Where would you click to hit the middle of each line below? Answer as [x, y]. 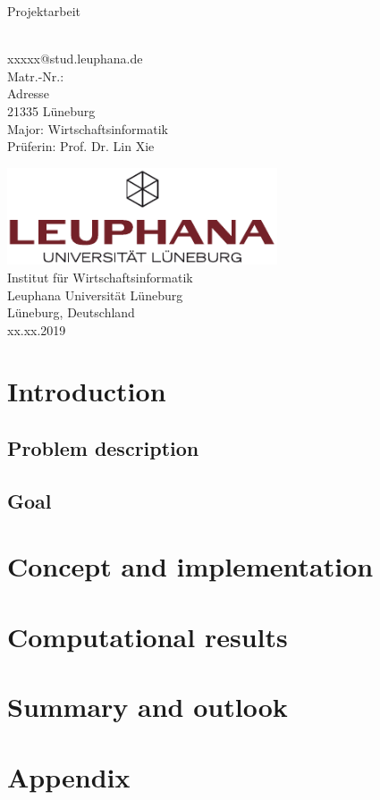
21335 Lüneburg [51, 110]
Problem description [103, 448]
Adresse [28, 93]
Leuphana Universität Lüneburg [95, 295]
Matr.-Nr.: [36, 76]
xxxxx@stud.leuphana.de [75, 59]
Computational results [148, 636]
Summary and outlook [148, 707]
